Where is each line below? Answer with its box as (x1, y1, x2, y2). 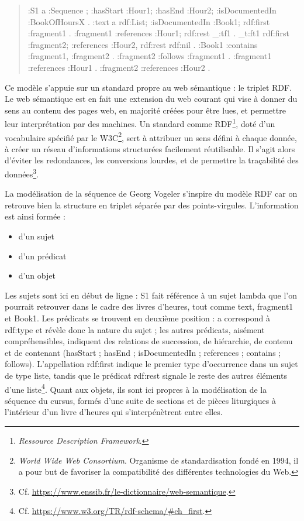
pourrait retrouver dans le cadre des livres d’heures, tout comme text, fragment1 (5, 300, 293, 313)
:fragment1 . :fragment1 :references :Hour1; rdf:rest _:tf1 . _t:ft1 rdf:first (27, 27, 289, 39)
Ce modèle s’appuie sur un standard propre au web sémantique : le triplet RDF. (5, 81, 292, 93)
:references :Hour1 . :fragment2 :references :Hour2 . (27, 61, 210, 73)
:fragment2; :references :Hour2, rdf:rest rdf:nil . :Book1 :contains (27, 38, 258, 50)
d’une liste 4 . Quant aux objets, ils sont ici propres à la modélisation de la (5, 381, 267, 395)
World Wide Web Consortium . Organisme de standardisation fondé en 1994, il (18, 454, 299, 466)
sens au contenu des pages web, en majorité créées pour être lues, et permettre (5, 104, 286, 116)
